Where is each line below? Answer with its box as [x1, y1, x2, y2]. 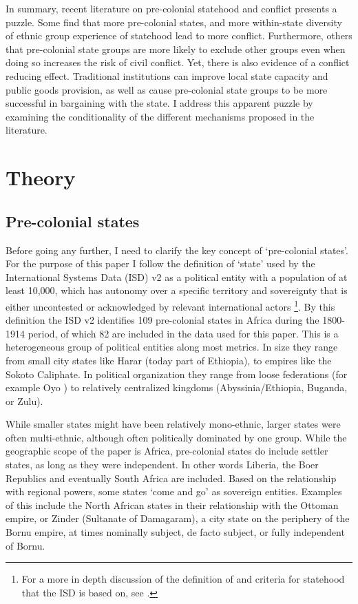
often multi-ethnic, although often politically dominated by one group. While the [6, 430, 347, 444]
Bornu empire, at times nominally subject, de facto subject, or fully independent [6, 525, 345, 539]
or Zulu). [6, 393, 43, 408]
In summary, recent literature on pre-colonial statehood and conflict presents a [6, 1, 337, 15]
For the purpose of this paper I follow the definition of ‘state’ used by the [6, 256, 315, 271]
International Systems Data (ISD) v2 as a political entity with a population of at [6, 269, 348, 284]
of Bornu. [6, 538, 45, 552]
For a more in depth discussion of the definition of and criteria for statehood [21, 572, 345, 586]
